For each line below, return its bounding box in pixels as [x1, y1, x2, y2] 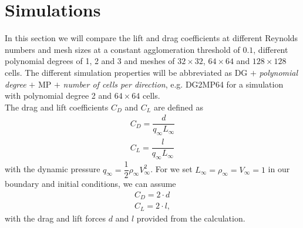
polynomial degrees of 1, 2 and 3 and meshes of [5, 55, 175, 67]
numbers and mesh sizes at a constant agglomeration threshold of [5, 43, 240, 55]
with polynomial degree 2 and [5, 89, 112, 102]
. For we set [150, 163, 193, 175]
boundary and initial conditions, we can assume [5, 177, 176, 190]
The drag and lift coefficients [5, 100, 109, 113]
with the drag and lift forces [5, 212, 106, 224]
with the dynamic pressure [5, 163, 100, 175]
